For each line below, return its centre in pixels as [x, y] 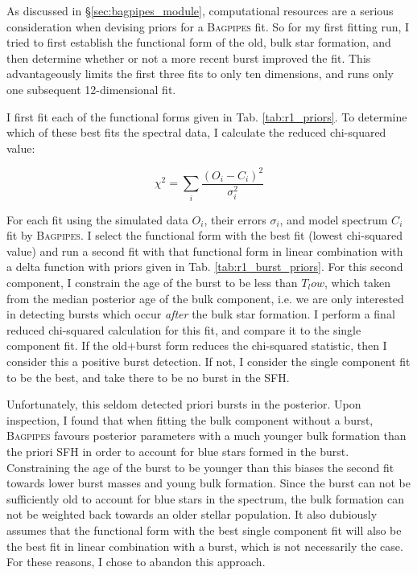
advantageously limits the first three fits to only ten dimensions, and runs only [200, 74]
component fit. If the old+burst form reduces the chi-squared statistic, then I [197, 345]
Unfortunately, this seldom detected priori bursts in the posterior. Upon [184, 404]
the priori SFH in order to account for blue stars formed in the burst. [178, 451]
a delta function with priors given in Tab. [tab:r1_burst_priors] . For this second [205, 267]
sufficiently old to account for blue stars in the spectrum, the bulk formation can [205, 498]
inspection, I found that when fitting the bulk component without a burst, [190, 419]
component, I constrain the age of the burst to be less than [152, 283]
